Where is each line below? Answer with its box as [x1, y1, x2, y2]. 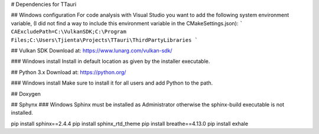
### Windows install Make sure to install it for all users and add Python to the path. [11, 79, 213, 86]
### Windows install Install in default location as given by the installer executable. [11, 58, 210, 65]
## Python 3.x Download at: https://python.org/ [11, 68, 126, 76]
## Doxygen [11, 90, 41, 97]
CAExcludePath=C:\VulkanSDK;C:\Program [11, 28, 126, 35]
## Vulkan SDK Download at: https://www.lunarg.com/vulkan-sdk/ [11, 47, 172, 54]
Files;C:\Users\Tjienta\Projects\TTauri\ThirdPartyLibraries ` [11, 36, 198, 43]
